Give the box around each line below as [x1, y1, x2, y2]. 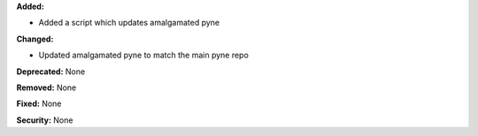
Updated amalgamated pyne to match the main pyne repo [38, 49, 250, 61]
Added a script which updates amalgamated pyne [38, 18, 220, 28]
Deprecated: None [16, 66, 86, 77]
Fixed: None [16, 98, 62, 110]
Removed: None [16, 82, 77, 93]
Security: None [16, 115, 73, 125]
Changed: [16, 34, 54, 44]
